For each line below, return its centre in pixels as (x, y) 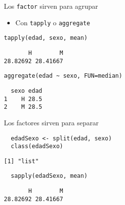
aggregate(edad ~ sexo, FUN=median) (63, 76)
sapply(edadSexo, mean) (49, 176)
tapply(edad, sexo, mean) (46, 38)
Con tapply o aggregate (53, 22)
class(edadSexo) (37, 146)
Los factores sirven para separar (51, 122)
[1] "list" (21, 161)
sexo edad (27, 91)
